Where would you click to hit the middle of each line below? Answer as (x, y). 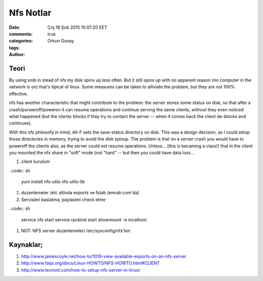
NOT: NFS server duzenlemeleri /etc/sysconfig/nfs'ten (76, 231)
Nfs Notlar (30, 13)
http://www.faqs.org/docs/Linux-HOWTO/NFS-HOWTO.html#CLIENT (91, 263)
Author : (17, 55)
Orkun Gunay (61, 41)
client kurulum (36, 161)
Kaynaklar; (26, 245)
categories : (21, 41)
